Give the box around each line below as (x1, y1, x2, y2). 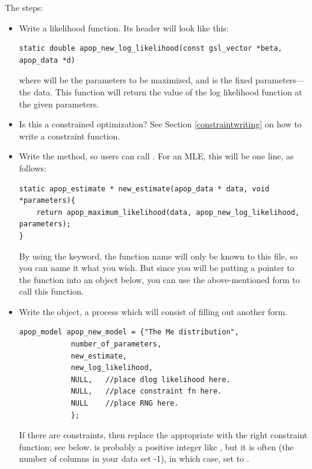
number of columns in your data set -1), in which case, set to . (19, 452, 249, 465)
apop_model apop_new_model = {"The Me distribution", (19, 328, 239, 337)
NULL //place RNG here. (70, 399, 179, 408)
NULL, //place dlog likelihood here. (70, 375, 231, 384)
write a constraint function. (19, 129, 120, 142)
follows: (19, 161, 46, 174)
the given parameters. (19, 97, 99, 110)
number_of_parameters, (70, 340, 162, 349)
